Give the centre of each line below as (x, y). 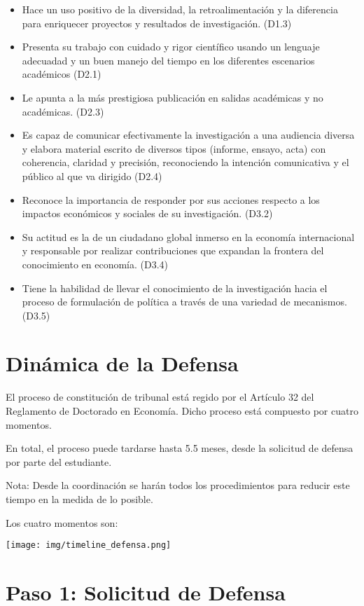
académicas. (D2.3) (63, 111)
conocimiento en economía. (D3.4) (95, 264)
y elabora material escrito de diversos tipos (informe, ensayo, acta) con (174, 148)
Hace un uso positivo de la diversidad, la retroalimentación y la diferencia (180, 9)
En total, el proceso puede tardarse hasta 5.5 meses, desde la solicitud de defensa (180, 448)
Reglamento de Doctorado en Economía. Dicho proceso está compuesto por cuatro (182, 411)
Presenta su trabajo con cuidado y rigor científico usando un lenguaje (171, 47)
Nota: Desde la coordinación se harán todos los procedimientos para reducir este (178, 485)
